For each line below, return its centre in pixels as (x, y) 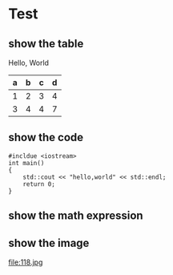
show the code (46, 137)
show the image (49, 243)
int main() (26, 163)
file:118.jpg (26, 262)
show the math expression (76, 216)
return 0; (39, 184)
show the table (46, 44)
